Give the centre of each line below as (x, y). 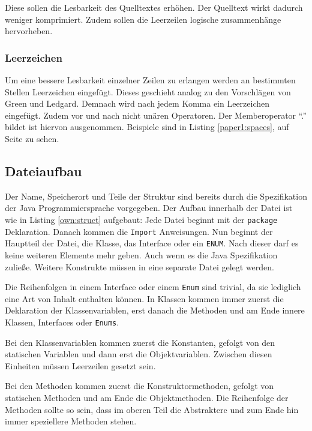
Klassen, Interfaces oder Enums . (62, 322)
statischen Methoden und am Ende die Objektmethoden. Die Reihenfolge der (147, 397)
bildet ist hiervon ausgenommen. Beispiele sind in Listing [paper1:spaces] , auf (147, 127)
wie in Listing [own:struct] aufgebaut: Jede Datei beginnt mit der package (141, 219)
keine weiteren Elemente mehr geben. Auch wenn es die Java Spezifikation (141, 254)
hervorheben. (29, 31)
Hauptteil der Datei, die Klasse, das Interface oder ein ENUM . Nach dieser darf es (152, 243)
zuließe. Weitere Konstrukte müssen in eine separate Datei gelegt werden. (139, 266)
